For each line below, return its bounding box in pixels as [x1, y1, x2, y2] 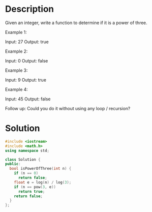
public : [5, 161, 21, 167]
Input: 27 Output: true [5, 38, 49, 45]
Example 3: [5, 67, 28, 73]
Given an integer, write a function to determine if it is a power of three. [5, 20, 148, 26]
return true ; [18, 189, 45, 194]
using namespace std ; [5, 148, 50, 153]
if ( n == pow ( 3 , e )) [14, 184, 56, 189]
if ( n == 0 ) [14, 171, 38, 176]
